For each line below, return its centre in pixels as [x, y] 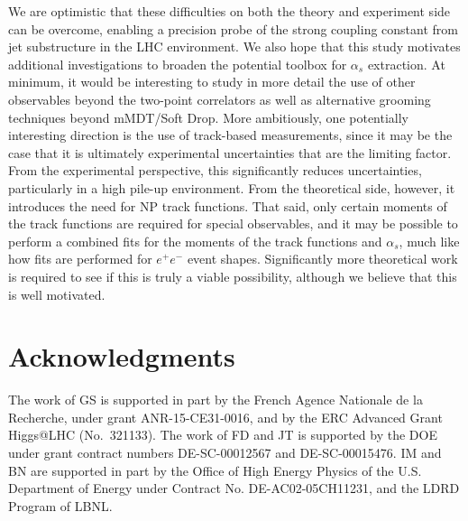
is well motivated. [57, 294]
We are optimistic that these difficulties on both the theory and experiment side [229, 11]
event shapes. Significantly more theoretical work [322, 259]
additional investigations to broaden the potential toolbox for [178, 64]
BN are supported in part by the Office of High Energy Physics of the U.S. [215, 470]
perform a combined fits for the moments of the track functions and [195, 241]
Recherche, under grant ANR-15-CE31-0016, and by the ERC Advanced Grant [225, 417]
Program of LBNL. [60, 505]
